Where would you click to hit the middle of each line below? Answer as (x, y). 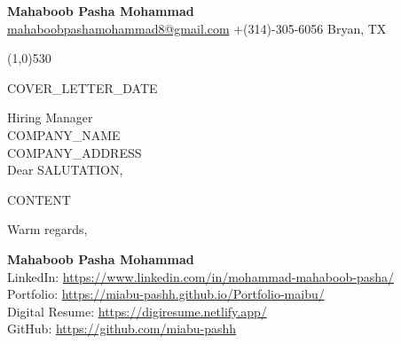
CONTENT (39, 199)
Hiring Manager (50, 117)
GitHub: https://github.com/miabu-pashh (122, 328)
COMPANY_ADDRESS (75, 152)
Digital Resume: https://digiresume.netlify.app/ (137, 311)
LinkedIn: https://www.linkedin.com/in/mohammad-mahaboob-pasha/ (200, 276)
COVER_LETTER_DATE (83, 87)
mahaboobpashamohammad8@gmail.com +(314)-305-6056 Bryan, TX (197, 28)
